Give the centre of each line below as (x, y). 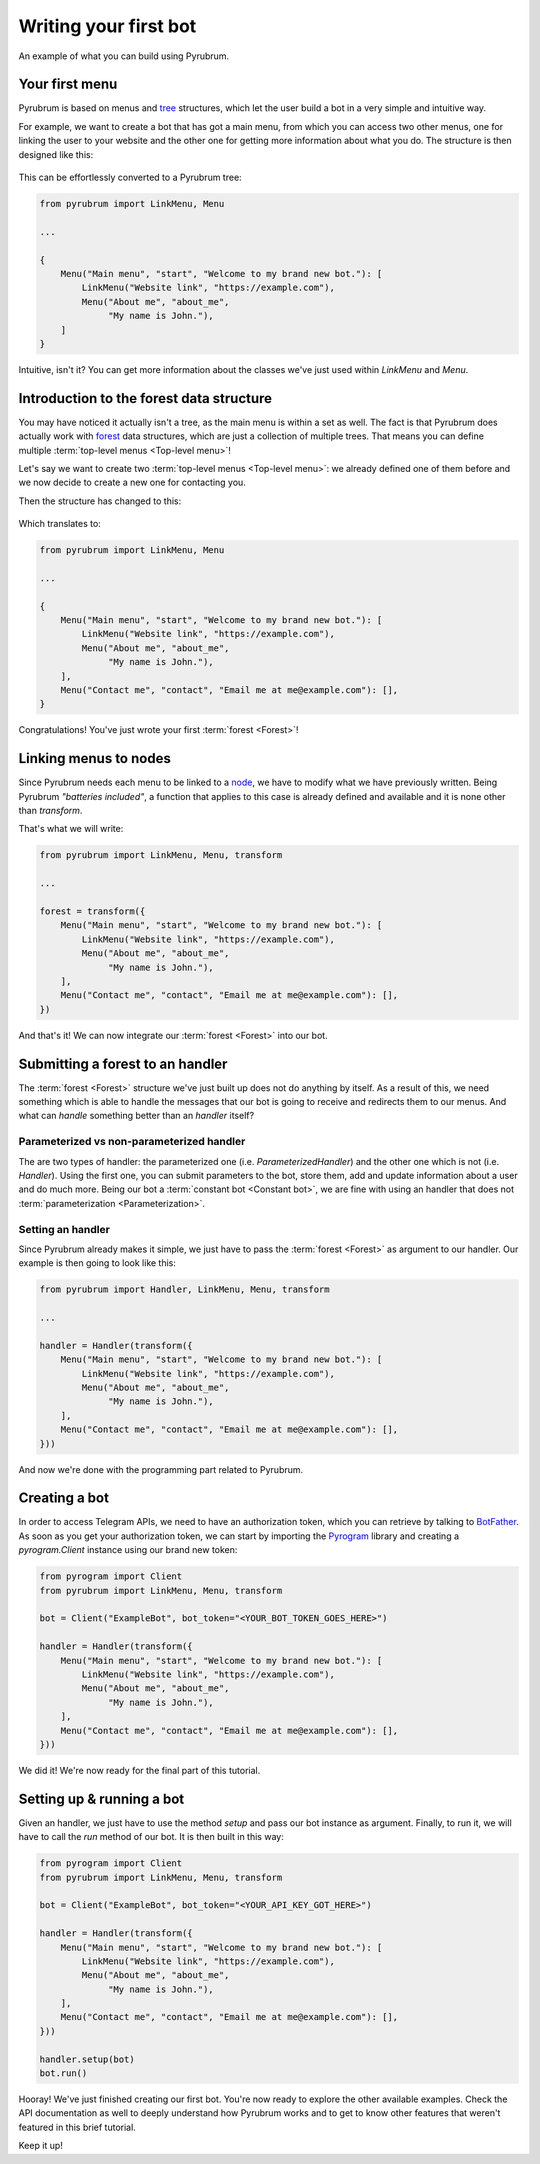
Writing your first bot (107, 26)
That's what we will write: (71, 829)
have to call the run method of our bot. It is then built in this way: (151, 1837)
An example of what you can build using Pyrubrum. (124, 56)
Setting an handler (64, 1229)
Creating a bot (64, 1498)
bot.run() (63, 2073)
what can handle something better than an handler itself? (136, 1116)
